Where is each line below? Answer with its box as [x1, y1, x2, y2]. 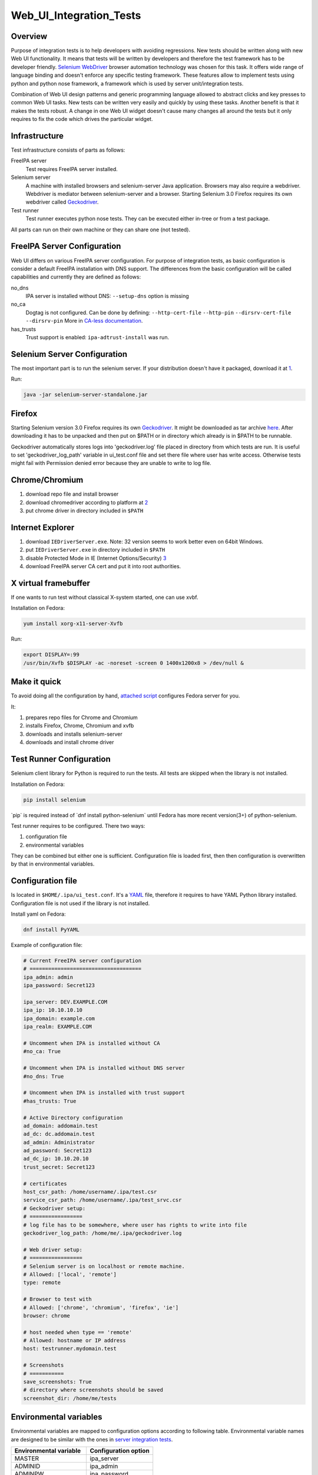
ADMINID [14, 1462, 41, 1470]
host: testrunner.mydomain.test [23, 1345, 117, 1352]
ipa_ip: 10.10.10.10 [23, 1007, 82, 1014]
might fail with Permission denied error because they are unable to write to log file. [11, 460, 211, 467]
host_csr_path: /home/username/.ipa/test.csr [23, 1189, 157, 1195]
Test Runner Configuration [11, 754, 111, 764]
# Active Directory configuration [23, 1114, 123, 1121]
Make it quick [11, 677, 61, 687]
